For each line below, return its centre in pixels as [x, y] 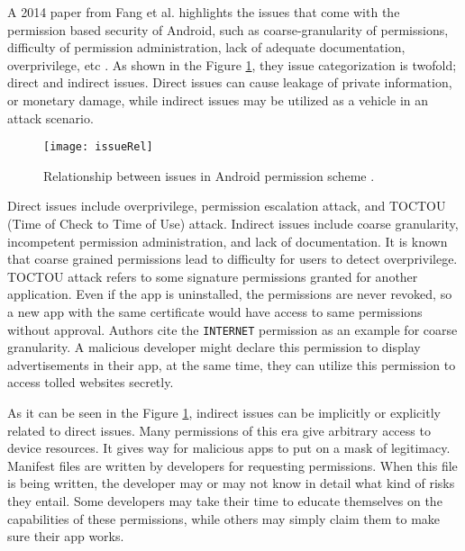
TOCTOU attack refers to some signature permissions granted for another [213, 276]
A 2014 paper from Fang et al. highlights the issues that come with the [204, 12]
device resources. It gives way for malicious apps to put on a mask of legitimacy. [229, 448]
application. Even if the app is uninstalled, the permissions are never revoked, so [230, 294]
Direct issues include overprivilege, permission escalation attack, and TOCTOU [227, 206]
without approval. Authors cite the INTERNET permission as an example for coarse [232, 329]
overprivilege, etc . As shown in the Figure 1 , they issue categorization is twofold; [232, 64]
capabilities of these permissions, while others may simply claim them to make [224, 518]
